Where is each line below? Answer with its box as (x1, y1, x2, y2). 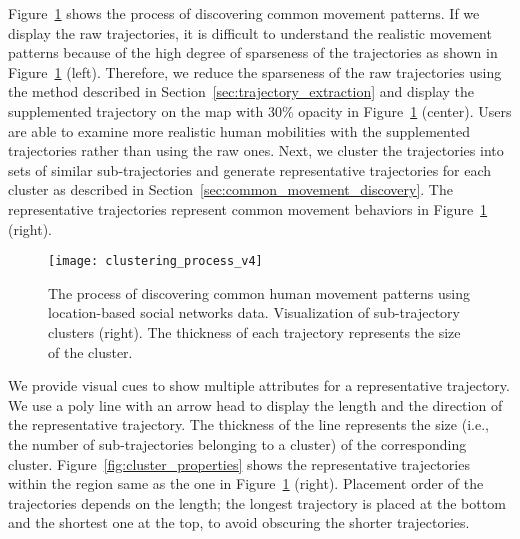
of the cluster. (48, 341, 133, 362)
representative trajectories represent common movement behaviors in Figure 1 (8, 198, 488, 219)
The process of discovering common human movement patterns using (48, 282, 471, 303)
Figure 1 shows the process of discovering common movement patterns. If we (8, 3, 480, 23)
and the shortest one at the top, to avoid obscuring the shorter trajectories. (8, 512, 470, 533)
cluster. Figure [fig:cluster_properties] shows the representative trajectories (8, 453, 470, 474)
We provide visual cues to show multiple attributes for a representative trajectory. (8, 375, 510, 396)
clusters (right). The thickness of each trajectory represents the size (48, 321, 461, 342)
